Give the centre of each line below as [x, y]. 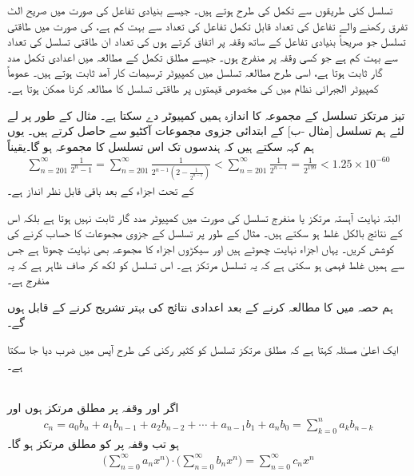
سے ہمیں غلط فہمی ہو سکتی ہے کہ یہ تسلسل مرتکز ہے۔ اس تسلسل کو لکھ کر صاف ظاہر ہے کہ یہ [206, 264]
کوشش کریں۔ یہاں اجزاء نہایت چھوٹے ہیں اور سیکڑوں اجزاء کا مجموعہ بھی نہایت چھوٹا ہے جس [201, 248]
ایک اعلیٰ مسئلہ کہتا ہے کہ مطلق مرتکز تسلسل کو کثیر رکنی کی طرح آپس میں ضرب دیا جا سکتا [203, 349]
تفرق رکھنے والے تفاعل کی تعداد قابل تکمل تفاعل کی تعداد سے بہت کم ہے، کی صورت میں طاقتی [207, 25]
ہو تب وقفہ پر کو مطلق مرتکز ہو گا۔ [93, 443]
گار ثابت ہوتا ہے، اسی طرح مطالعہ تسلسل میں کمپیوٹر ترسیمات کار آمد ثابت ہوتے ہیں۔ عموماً [195, 72]
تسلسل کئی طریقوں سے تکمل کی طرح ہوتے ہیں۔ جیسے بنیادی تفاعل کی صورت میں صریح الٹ [200, 10]
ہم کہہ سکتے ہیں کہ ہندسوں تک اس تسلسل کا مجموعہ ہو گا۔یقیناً [161, 146]
